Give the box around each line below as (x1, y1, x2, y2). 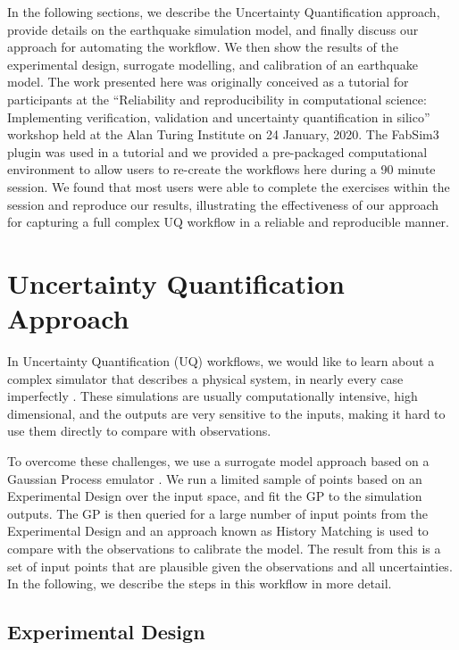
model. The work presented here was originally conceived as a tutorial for (7, 72, 409, 91)
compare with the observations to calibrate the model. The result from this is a (7, 538, 441, 557)
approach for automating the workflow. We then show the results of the (7, 37, 398, 56)
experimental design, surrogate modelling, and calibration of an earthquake (7, 54, 419, 73)
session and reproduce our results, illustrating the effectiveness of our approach (7, 195, 439, 213)
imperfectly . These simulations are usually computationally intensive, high (7, 387, 418, 405)
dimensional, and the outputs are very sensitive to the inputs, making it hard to (7, 404, 446, 422)
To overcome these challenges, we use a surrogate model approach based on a (7, 452, 430, 470)
